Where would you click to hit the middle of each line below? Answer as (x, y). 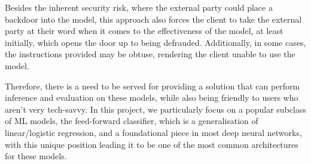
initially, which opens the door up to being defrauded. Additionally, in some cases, (155, 42)
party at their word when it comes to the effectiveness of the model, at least (144, 31)
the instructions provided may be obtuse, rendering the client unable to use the (150, 54)
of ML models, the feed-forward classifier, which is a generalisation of (132, 121)
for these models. (36, 156)
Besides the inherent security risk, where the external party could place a (139, 7)
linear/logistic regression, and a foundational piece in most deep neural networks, (153, 132)
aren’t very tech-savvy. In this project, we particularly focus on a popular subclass (155, 109)
